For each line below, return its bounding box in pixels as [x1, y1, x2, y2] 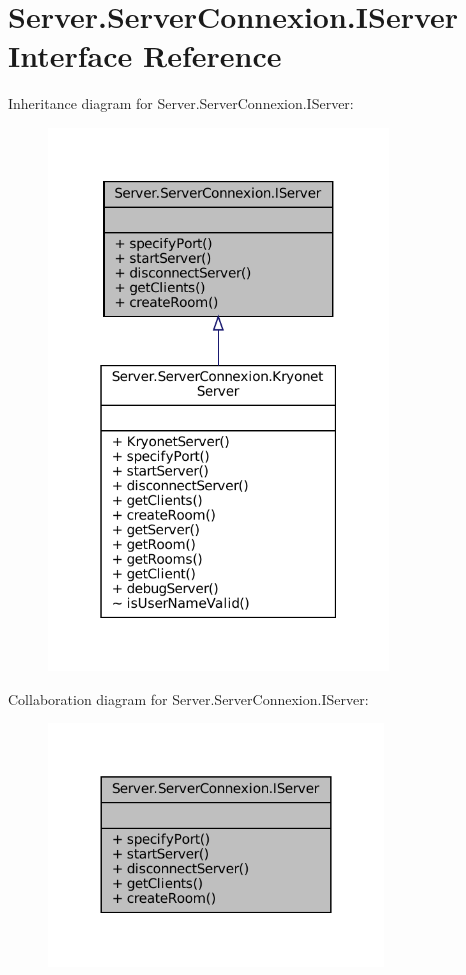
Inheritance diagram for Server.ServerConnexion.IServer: [8, 93, 354, 114]
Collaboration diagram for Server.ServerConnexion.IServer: [8, 688, 369, 709]
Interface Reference [8, 35, 282, 76]
